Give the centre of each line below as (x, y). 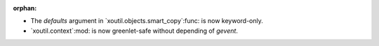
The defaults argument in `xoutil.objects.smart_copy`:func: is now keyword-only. (147, 21)
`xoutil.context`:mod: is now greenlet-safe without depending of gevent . (134, 31)
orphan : (25, 8)
